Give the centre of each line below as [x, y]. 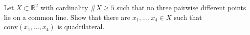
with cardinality [64, 7]
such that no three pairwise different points [181, 7]
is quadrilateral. [81, 26]
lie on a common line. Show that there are [67, 17]
